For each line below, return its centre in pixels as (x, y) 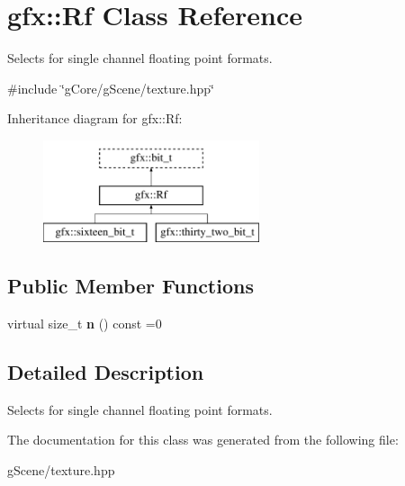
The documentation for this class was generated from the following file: (203, 440)
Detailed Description (106, 372)
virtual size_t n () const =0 (85, 324)
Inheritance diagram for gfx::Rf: (95, 118)
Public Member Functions (130, 286)
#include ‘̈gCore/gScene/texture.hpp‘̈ (111, 88)
